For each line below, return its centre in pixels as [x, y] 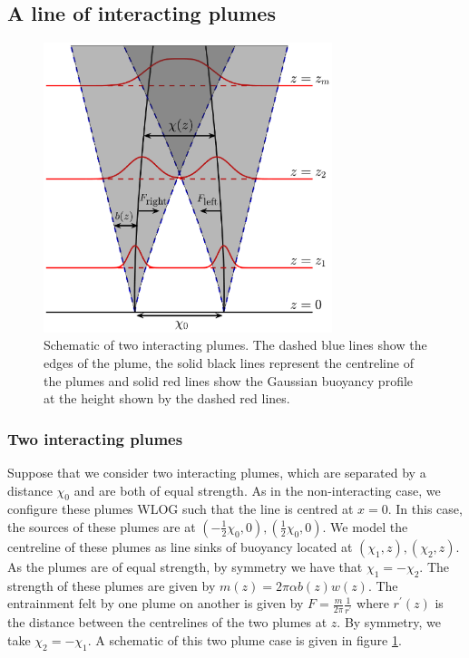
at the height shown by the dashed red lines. [167, 398]
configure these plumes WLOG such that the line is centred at [181, 509]
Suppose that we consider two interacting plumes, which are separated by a [217, 472]
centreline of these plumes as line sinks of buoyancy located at [180, 546]
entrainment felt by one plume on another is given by [156, 603]
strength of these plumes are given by [112, 585]
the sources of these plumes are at [102, 526]
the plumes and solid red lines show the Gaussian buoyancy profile [229, 380]
